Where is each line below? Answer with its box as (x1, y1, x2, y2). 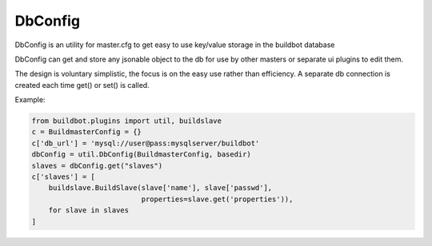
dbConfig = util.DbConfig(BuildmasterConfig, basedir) (31, 150, 251, 159)
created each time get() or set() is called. (14, 80, 150, 89)
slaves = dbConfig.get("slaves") (31, 161, 163, 170)
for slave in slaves (48, 206, 130, 215)
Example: (14, 95, 46, 105)
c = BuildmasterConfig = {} (31, 128, 142, 137)
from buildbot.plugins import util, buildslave (31, 117, 222, 125)
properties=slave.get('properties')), (141, 194, 294, 204)
